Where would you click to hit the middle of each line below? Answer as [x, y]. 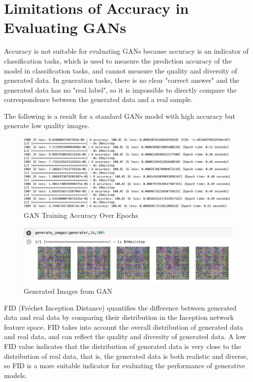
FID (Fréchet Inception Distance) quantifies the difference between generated [120, 307]
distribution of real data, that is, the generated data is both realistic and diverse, [126, 356]
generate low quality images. [47, 125]
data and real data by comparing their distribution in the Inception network [119, 317]
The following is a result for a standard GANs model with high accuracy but [120, 116]
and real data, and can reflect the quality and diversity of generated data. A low [125, 336]
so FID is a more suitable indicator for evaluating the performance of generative [125, 365]
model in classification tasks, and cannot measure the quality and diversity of [121, 70]
